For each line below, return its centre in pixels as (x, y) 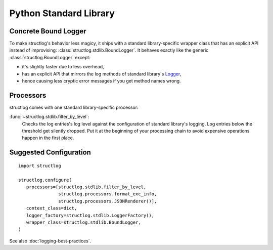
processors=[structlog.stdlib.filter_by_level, (86, 187)
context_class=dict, (52, 208)
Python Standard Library (62, 13)
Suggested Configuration (50, 153)
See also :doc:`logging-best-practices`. (50, 241)
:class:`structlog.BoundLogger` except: (50, 57)
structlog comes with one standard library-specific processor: (74, 107)
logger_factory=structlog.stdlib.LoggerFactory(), (90, 215)
